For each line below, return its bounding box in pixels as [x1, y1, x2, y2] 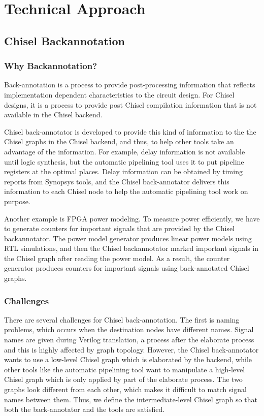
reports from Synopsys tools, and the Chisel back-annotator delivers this [4, 176, 229, 186]
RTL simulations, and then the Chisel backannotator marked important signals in [4, 243, 259, 253]
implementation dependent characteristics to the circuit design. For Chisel [4, 89, 235, 100]
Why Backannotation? [4, 59, 97, 72]
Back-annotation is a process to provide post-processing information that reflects [4, 79, 255, 90]
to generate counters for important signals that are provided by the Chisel [4, 223, 235, 234]
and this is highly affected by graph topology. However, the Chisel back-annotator [4, 344, 259, 355]
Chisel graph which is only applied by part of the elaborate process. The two [4, 374, 243, 385]
